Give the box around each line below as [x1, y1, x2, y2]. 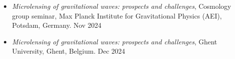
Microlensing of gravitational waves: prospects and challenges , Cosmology [12, 1, 231, 11]
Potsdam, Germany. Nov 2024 [12, 20, 102, 30]
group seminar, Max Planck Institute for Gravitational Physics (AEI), [12, 10, 222, 20]
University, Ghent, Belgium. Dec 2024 [12, 46, 126, 56]
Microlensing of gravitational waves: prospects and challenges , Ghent [12, 36, 217, 46]
